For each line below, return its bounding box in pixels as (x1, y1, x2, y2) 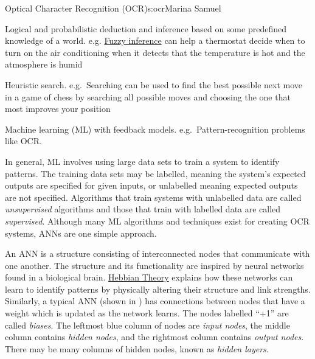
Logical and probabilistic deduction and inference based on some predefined (5, 22, 286, 35)
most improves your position (5, 102, 111, 115)
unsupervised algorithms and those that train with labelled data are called (5, 203, 281, 215)
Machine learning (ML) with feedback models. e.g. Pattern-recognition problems (5, 122, 305, 135)
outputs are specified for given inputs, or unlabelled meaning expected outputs (5, 179, 298, 192)
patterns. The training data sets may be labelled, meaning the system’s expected (5, 167, 306, 179)
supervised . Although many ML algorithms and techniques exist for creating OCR (5, 214, 310, 227)
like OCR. (5, 134, 42, 147)
